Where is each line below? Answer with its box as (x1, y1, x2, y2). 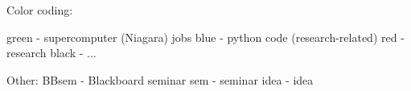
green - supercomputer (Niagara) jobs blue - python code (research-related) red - (6, 28, 405, 45)
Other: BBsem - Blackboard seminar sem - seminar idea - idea (6, 71, 314, 88)
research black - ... (6, 44, 97, 61)
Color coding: (6, 2, 73, 18)
